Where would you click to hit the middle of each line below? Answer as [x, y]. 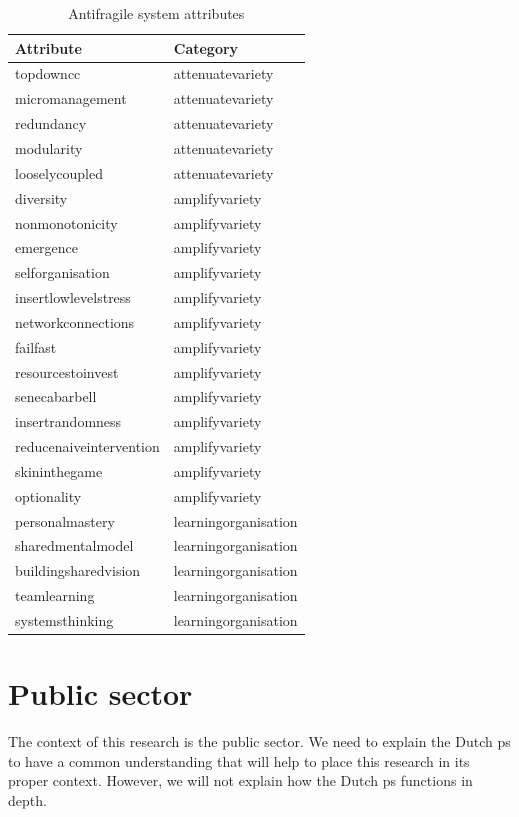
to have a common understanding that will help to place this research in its [239, 760]
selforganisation [62, 272]
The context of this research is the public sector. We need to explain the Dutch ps [259, 741]
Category [206, 47]
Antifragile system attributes [156, 13]
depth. [27, 800]
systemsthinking [64, 620]
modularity [49, 147]
